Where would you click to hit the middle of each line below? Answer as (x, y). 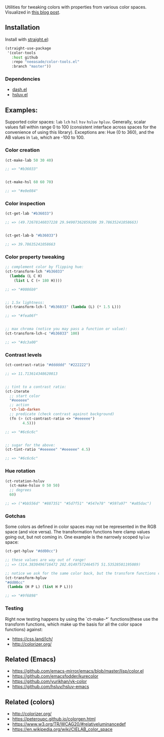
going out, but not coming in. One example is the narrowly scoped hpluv (78, 537)
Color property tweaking (35, 257)
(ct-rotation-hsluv (25, 481)
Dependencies (23, 79)
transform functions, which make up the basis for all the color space (74, 624)
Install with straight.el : (27, 39)
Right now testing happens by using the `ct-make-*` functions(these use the (82, 619)
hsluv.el (20, 95)
